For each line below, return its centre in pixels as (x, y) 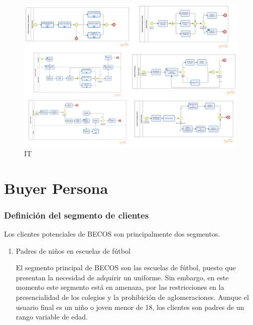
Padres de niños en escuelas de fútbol (73, 250)
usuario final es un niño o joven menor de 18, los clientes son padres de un (130, 307)
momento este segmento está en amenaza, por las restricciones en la (120, 287)
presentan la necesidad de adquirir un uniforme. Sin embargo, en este (122, 277)
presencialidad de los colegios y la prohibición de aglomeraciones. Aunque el (132, 297)
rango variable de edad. (52, 317)
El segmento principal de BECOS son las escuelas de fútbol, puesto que (126, 267)
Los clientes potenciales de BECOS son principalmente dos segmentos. (112, 234)
